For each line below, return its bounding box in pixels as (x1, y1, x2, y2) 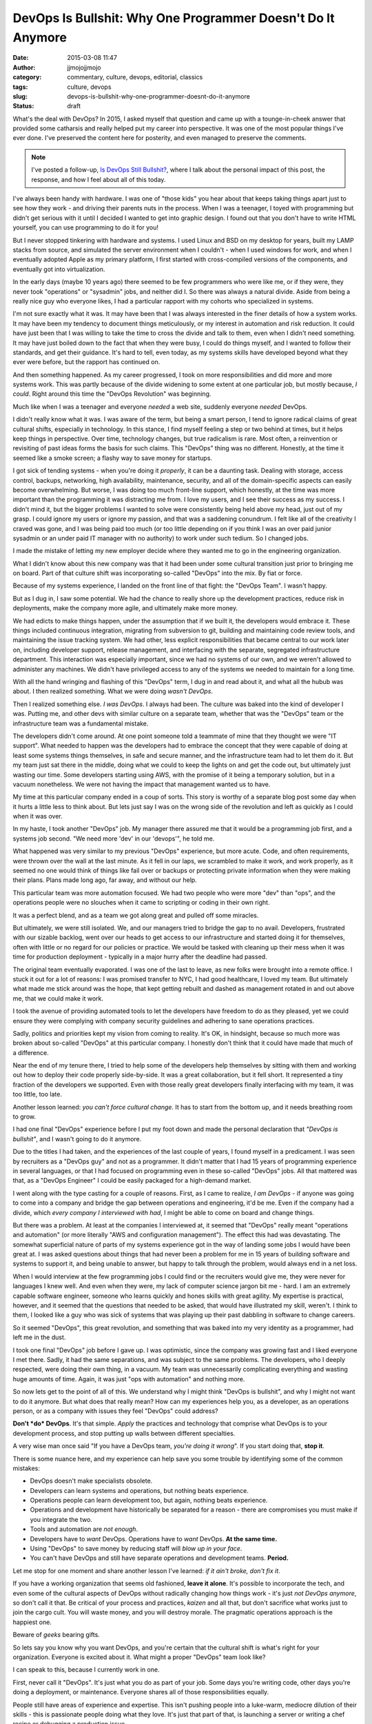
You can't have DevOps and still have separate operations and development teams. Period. (30, 1554, 289, 1562)
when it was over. (12, 812, 63, 821)
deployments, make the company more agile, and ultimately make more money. (12, 604, 238, 612)
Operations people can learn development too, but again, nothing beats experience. (30, 1496, 268, 1505)
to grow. (12, 1112, 36, 1121)
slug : (12, 92, 28, 100)
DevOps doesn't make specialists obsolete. (30, 1476, 153, 1485)
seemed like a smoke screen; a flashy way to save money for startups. (12, 454, 213, 462)
